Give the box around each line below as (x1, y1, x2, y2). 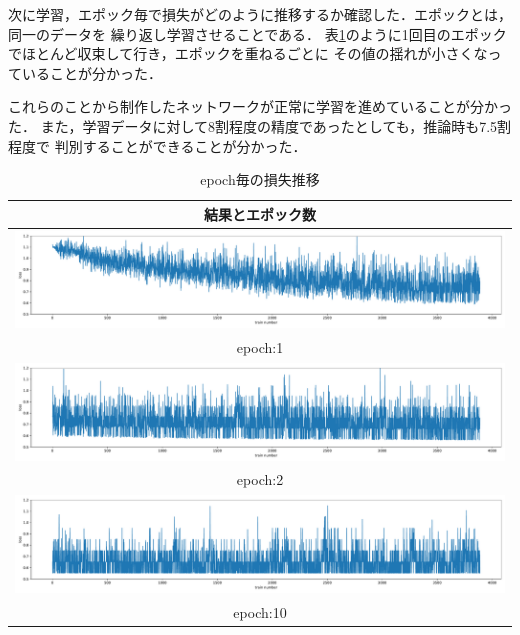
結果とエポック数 (204, 203, 316, 224)
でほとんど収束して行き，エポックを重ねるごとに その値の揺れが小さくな (8, 43, 488, 64)
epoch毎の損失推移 (200, 169, 320, 190)
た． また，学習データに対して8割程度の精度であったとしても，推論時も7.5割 (8, 115, 512, 136)
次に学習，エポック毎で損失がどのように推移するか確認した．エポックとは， (8, 4, 512, 24)
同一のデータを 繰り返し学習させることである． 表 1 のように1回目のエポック (8, 23, 507, 44)
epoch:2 (236, 469, 284, 490)
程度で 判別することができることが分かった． (8, 135, 307, 156)
